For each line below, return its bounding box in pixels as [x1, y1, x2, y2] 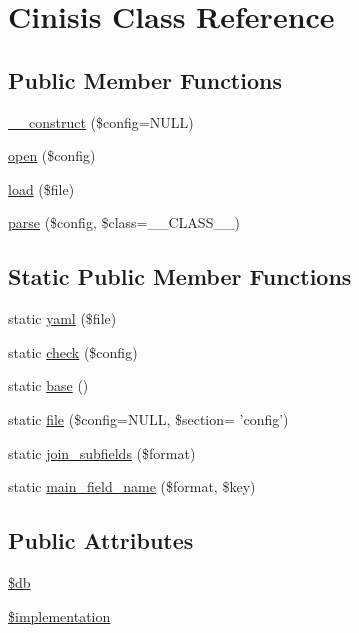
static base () [8, 375, 89, 396]
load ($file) [8, 178, 75, 199]
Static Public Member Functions [8, 261, 352, 292]
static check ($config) [8, 341, 138, 362]
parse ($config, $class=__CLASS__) [8, 212, 240, 233]
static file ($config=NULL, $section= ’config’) [8, 408, 289, 429]
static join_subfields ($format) [8, 442, 196, 463]
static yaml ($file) [8, 308, 117, 329]
